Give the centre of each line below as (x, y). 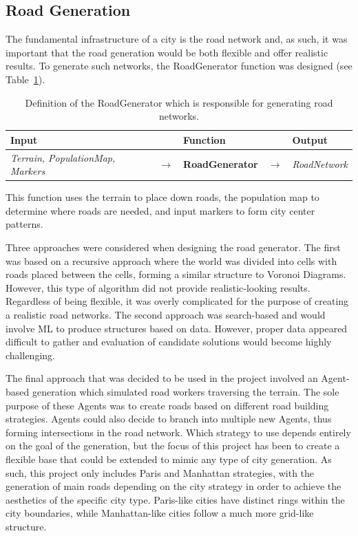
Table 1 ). (25, 79)
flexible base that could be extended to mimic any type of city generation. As (169, 459)
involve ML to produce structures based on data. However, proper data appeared (177, 328)
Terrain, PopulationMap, (63, 157)
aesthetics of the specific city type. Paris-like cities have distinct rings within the (175, 499)
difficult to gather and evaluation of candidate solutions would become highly (169, 342)
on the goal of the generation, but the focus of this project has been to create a (173, 446)
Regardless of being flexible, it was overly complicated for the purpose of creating (177, 301)
